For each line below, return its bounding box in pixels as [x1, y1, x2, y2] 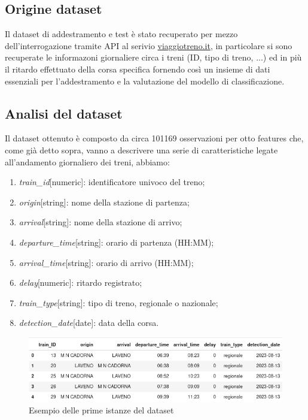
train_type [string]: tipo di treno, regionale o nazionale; [19, 296, 218, 309]
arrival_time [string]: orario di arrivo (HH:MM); [19, 256, 194, 268]
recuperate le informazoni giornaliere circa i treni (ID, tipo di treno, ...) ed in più [5, 51, 302, 64]
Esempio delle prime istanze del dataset [29, 404, 174, 416]
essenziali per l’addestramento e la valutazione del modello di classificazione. [5, 74, 285, 87]
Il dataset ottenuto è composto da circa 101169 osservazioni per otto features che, [5, 132, 304, 144]
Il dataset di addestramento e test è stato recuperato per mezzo [5, 28, 238, 40]
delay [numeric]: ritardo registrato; [19, 276, 142, 289]
